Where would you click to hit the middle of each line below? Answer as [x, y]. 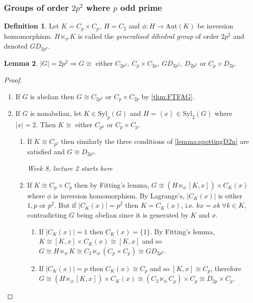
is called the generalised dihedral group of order [149, 36]
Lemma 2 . [21, 63]
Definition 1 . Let [32, 26]
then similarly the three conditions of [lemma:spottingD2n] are [155, 141]
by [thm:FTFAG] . [168, 96]
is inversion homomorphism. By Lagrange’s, [119, 195]
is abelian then [52, 96]
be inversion [215, 26]
